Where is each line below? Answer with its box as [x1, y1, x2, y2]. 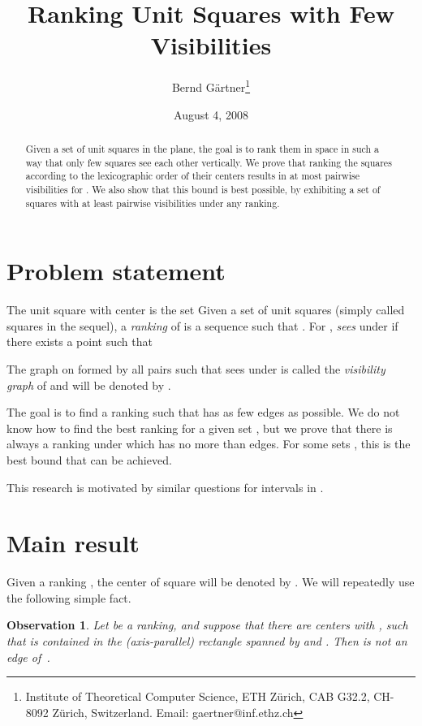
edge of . [6, 648, 50, 665]
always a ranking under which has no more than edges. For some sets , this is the [6, 435, 411, 452]
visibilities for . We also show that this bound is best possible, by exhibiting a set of [25, 182, 381, 196]
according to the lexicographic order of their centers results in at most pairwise [25, 169, 360, 183]
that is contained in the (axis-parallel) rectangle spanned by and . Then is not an [6, 633, 407, 650]
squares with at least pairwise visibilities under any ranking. [25, 196, 280, 210]
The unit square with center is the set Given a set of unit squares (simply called [6, 301, 405, 318]
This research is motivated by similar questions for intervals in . [6, 478, 324, 495]
